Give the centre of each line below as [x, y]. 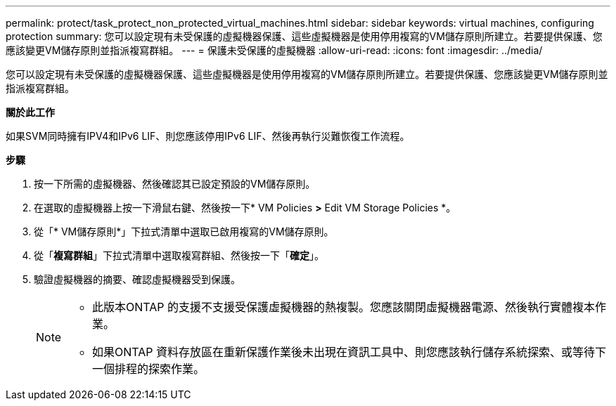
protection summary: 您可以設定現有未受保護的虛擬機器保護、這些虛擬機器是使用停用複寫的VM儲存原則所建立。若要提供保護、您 [304, 36]
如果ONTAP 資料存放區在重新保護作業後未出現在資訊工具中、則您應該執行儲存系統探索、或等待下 [349, 352]
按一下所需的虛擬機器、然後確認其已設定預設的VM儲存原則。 [175, 184]
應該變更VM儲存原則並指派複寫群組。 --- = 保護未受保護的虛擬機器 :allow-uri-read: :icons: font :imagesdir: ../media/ [274, 50]
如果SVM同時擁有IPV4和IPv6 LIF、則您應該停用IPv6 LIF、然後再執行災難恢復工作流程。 [208, 136]
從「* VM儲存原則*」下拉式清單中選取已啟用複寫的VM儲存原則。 [184, 231]
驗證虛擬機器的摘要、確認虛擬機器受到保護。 [137, 279]
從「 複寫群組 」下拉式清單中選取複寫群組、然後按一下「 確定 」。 [179, 255]
